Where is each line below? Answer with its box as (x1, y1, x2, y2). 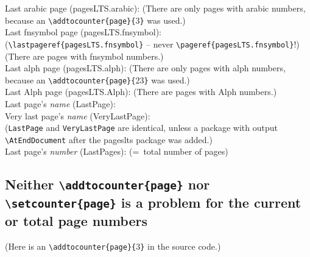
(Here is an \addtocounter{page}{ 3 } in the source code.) (5, 240, 221, 253)
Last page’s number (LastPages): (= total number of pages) (5, 145, 228, 158)
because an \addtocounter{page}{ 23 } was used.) (5, 73, 190, 86)
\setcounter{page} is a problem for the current (5, 193, 301, 212)
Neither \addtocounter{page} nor (5, 175, 210, 194)
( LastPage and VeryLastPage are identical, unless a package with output (5, 121, 278, 134)
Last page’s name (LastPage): (5, 97, 116, 110)
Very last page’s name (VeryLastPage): (5, 109, 150, 122)
